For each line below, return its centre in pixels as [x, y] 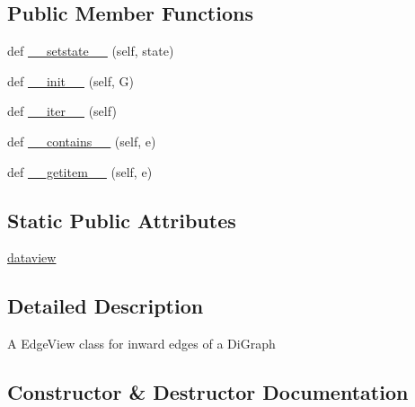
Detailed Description [106, 306]
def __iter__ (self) [62, 111]
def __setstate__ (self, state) [91, 51]
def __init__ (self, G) [71, 80]
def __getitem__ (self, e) [80, 171]
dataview [32, 257]
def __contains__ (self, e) [82, 141]
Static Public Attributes [122, 220]
